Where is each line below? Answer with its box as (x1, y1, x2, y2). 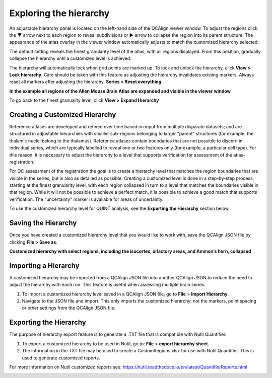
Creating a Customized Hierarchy (9, 110, 116, 119)
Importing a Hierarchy (9, 261, 80, 270)
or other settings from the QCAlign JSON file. (22, 305, 116, 311)
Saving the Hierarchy (9, 219, 77, 228)
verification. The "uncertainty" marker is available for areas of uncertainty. (9, 196, 164, 202)
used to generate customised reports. (22, 355, 100, 361)
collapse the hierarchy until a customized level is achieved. (9, 55, 131, 61)
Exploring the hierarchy (9, 8, 110, 19)
